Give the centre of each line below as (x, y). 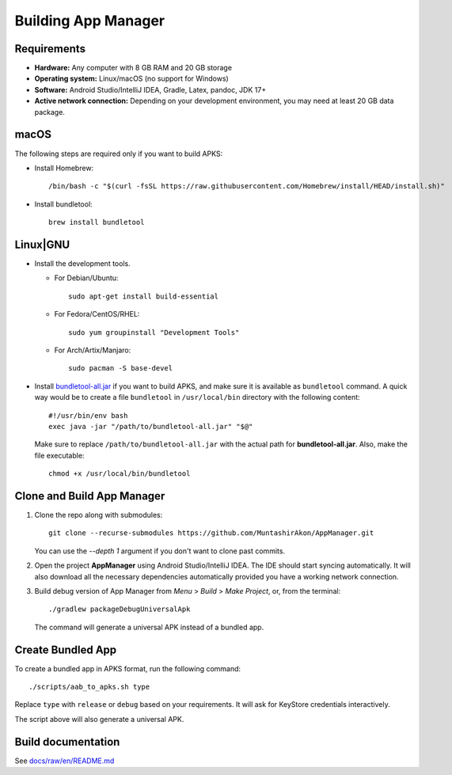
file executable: (59, 455)
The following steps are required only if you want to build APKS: (119, 154)
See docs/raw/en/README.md (65, 761)
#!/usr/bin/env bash (88, 415)
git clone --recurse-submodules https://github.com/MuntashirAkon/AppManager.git (211, 533)
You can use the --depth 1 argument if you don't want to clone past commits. (160, 551)
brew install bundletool (97, 222)
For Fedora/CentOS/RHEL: (97, 314)
